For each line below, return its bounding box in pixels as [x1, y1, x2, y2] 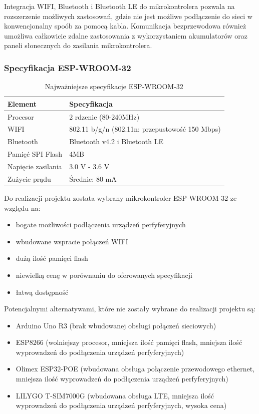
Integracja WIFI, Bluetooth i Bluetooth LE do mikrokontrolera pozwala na [4, 1, 235, 11]
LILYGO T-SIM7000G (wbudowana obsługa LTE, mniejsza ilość [16, 390, 214, 400]
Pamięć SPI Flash [8, 149, 63, 159]
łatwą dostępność [16, 286, 69, 297]
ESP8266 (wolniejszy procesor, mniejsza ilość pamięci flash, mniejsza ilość [16, 337, 242, 347]
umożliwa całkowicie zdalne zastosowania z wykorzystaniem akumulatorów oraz [4, 30, 248, 41]
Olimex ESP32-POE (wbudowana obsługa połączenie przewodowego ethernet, [16, 363, 255, 374]
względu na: [4, 202, 41, 213]
